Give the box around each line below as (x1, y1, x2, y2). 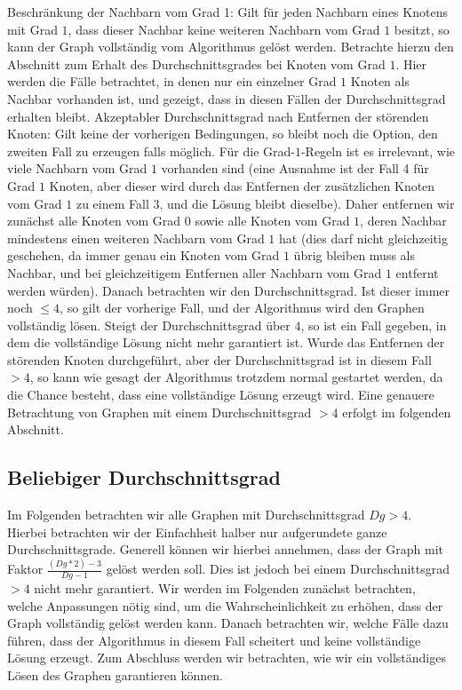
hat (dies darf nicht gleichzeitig (279, 228, 448, 247)
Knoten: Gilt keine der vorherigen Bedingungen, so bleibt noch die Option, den (7, 124, 438, 143)
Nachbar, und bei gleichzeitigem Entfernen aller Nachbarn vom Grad (7, 263, 382, 282)
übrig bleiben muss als (293, 246, 416, 265)
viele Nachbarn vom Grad (7, 159, 147, 178)
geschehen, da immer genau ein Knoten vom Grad (7, 246, 280, 265)
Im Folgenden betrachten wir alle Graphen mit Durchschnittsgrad (7, 505, 365, 524)
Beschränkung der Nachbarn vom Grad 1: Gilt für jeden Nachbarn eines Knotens (7, 3, 448, 20)
